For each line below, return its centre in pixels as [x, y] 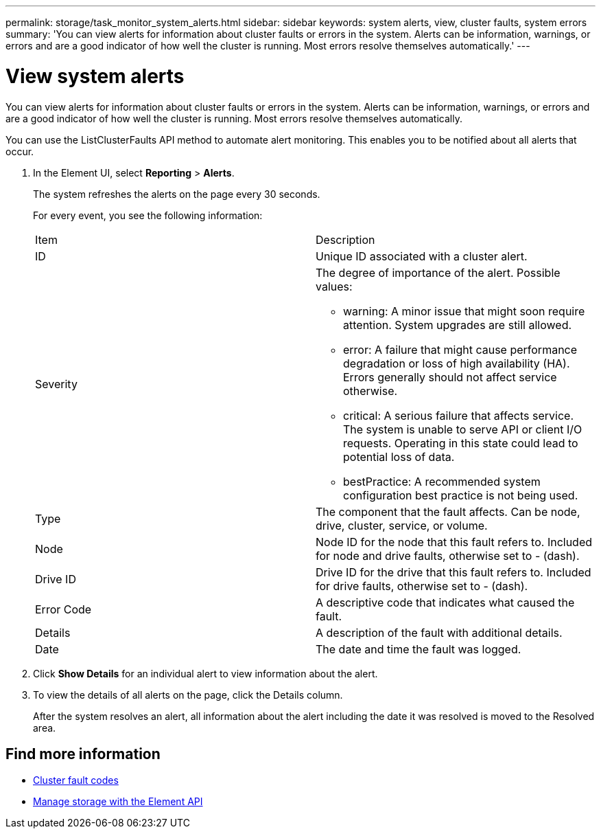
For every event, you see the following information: [148, 215]
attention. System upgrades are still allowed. [458, 325]
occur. [20, 151]
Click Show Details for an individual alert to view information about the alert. [205, 673]
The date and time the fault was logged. [419, 649]
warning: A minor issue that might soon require [464, 311]
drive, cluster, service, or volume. [402, 525]
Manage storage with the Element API [118, 802]
